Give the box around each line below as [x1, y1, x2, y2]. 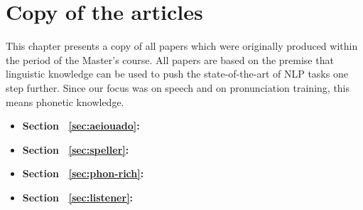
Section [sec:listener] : [22, 189, 134, 204]
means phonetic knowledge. [6, 94, 124, 109]
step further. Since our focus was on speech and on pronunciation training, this [6, 80, 350, 95]
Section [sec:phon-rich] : [22, 166, 144, 181]
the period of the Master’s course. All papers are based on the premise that [6, 52, 334, 67]
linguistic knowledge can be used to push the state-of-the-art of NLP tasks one [6, 66, 348, 81]
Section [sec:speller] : [22, 142, 129, 157]
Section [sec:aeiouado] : [22, 118, 140, 133]
